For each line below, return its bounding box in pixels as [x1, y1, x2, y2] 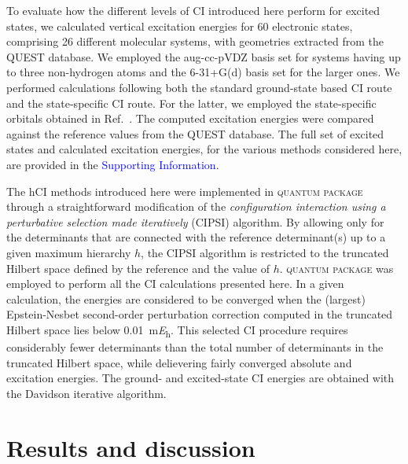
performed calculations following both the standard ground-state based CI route [6, 79, 392, 95]
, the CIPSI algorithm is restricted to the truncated [141, 244, 389, 260]
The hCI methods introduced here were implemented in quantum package [6, 182, 363, 199]
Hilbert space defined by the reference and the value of [6, 260, 270, 276]
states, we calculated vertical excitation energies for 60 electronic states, [6, 17, 353, 34]
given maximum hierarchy [6, 244, 131, 260]
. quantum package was [279, 260, 394, 276]
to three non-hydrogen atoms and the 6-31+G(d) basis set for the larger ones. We [6, 64, 400, 80]
